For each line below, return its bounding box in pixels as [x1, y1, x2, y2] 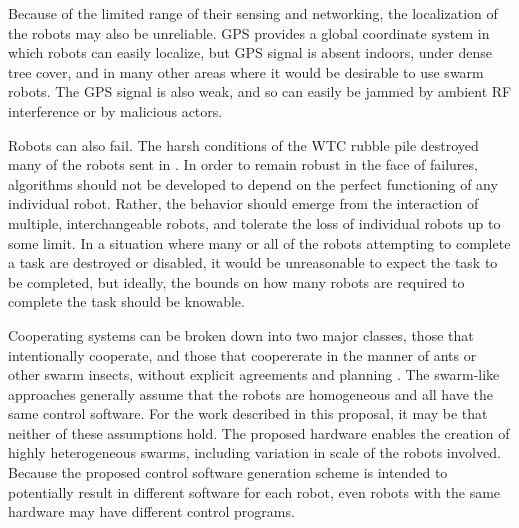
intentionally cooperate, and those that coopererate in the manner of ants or [8, 344, 477, 365]
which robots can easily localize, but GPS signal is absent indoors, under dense [8, 42, 492, 63]
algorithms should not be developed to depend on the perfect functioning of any [8, 173, 498, 194]
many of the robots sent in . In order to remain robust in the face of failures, [8, 154, 478, 175]
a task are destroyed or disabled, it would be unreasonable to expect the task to [8, 252, 498, 273]
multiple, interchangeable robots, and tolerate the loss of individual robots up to [8, 212, 501, 233]
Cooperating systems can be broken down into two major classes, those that [8, 324, 474, 345]
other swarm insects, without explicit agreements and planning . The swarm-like [8, 364, 500, 385]
